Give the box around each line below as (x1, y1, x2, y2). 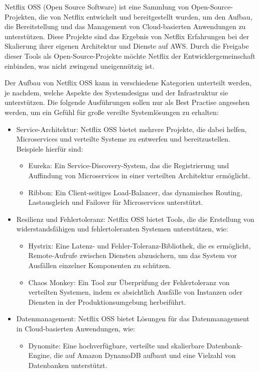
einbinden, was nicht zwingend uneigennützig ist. (5, 60, 155, 71)
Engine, (28, 350, 52, 360)
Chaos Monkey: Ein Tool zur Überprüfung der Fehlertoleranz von (28, 277, 230, 287)
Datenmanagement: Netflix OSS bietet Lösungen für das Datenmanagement (16, 313, 249, 324)
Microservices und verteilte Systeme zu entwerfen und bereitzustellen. (16, 134, 230, 144)
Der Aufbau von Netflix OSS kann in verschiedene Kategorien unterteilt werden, (5, 77, 252, 88)
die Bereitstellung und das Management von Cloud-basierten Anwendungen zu (5, 21, 246, 32)
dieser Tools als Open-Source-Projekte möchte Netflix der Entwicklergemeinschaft (5, 50, 255, 61)
